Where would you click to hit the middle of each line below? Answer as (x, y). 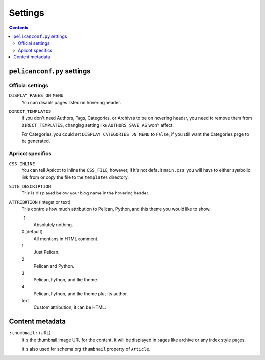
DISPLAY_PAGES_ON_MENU (36, 96)
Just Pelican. (47, 252)
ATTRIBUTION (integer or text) (40, 202)
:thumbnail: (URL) (30, 333)
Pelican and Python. (54, 266)
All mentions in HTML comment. (66, 239)
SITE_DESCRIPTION (30, 186)
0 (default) (32, 232)
